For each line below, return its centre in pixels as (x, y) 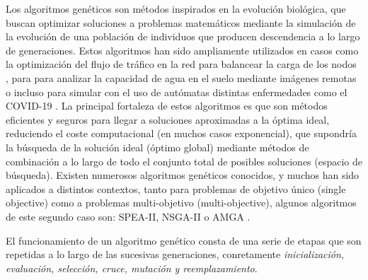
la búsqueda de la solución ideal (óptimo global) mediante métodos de (157, 147)
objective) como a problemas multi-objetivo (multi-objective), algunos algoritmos (181, 203)
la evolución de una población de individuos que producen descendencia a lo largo (183, 36)
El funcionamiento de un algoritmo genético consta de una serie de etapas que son (184, 240)
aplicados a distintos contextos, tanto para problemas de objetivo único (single (176, 188)
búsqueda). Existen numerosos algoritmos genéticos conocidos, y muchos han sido (183, 175)
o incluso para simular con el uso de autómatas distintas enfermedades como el (177, 92)
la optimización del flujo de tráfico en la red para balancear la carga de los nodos (181, 64)
